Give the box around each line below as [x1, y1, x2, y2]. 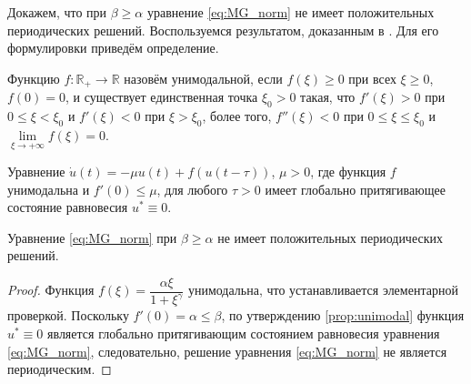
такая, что [300, 87, 356, 106]
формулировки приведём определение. [7, 38, 219, 57]
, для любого [156, 179, 228, 198]
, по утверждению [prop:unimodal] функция [221, 306, 465, 325]
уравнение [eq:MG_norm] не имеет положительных [146, 3, 435, 21]
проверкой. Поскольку [7, 306, 129, 325]
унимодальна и [7, 179, 90, 198]
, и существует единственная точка [65, 87, 258, 106]
